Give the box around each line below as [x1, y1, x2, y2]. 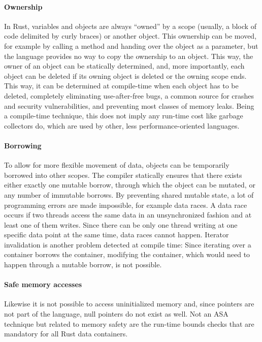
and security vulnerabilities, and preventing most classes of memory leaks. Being [4, 100, 254, 111]
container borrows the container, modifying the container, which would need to [4, 249, 250, 260]
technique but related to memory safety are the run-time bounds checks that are [4, 318, 254, 329]
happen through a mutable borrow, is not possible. [4, 259, 162, 270]
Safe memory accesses [4, 279, 82, 290]
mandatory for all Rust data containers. [4, 328, 128, 339]
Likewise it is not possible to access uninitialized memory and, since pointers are [4, 298, 254, 309]
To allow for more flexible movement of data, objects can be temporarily [4, 160, 230, 170]
